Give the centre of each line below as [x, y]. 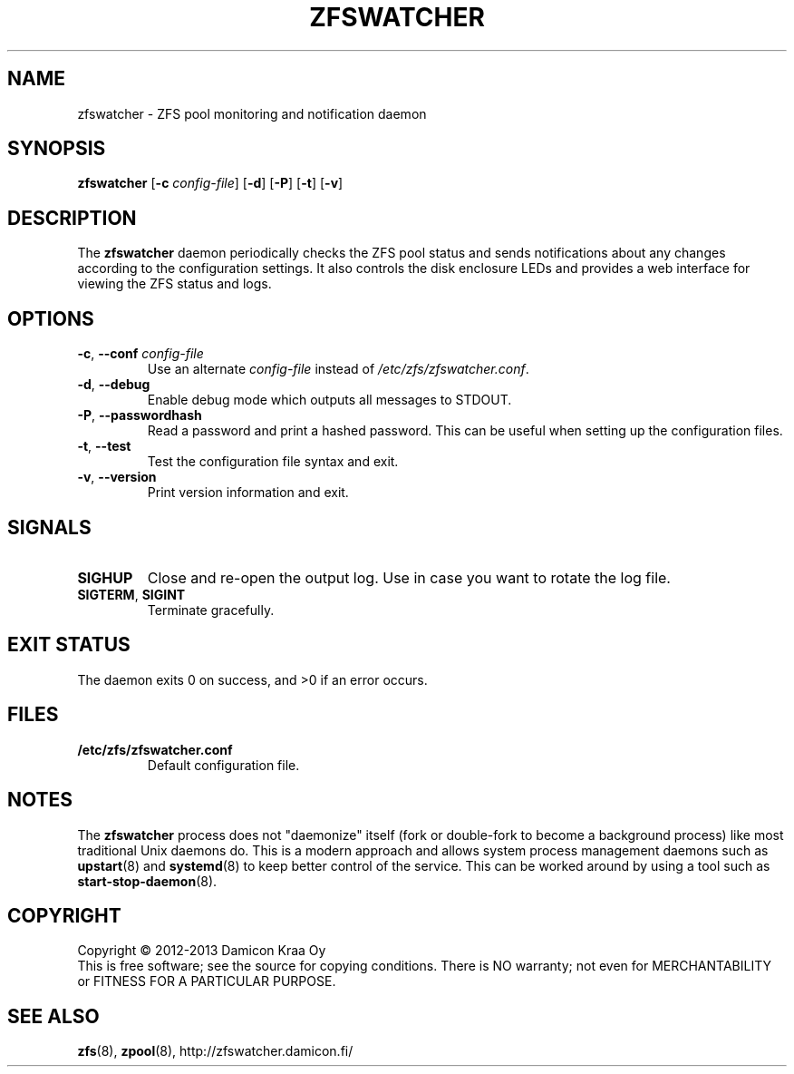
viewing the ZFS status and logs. [174, 284]
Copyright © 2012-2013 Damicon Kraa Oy [202, 951]
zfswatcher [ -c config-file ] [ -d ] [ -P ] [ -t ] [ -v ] [210, 183]
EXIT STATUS [69, 645]
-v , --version [117, 477]
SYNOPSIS [57, 149]
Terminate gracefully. [211, 610]
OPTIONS [51, 318]
